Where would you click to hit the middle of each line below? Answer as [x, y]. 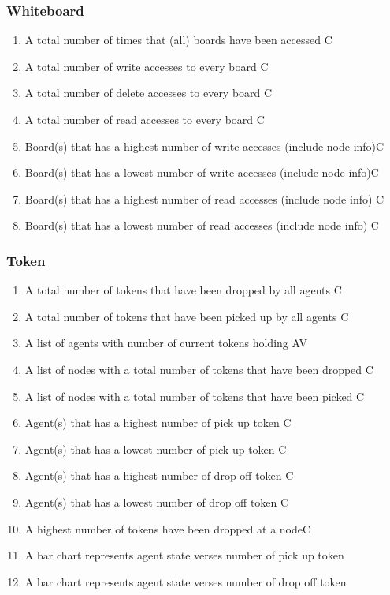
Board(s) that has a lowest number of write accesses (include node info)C [202, 172]
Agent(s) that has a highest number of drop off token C [159, 475]
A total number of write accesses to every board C [147, 66]
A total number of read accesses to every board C [145, 119]
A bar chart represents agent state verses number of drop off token [186, 581]
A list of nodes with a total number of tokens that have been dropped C [199, 369]
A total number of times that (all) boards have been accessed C [178, 40]
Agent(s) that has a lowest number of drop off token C [157, 501]
